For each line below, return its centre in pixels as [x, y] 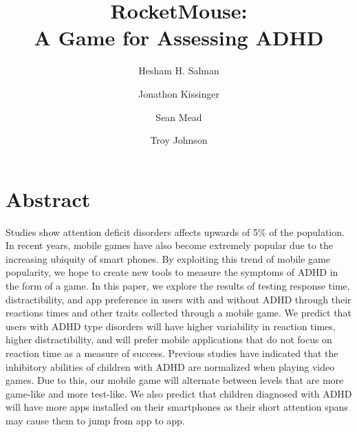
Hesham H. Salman [179, 71]
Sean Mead [179, 117]
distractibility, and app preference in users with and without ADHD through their [178, 299]
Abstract [48, 198]
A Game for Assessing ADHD [179, 37]
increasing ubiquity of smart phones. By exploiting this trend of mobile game [168, 258]
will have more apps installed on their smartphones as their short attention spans [177, 407]
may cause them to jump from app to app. [95, 420]
